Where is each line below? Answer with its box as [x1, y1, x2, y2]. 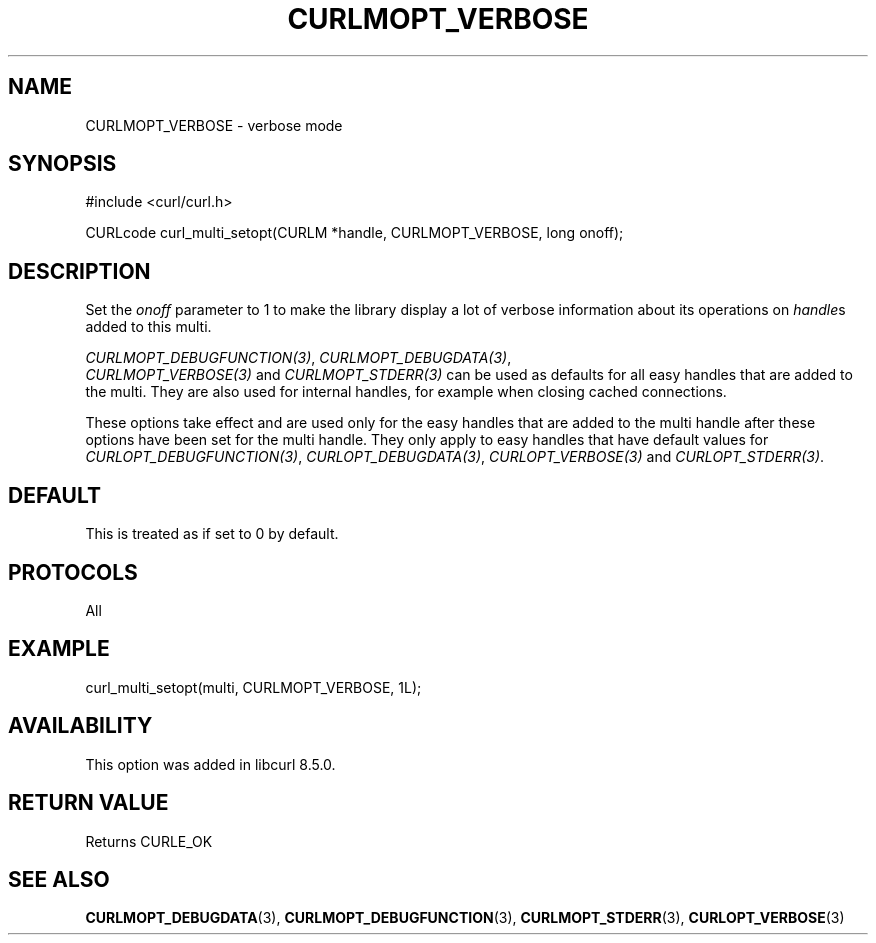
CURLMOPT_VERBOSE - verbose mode [85, 116, 343, 134]
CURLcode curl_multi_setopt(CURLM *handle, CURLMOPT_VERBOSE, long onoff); [85, 224, 624, 242]
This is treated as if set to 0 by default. [85, 525, 339, 543]
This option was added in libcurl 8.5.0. [85, 755, 336, 773]
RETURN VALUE [8, 790, 169, 816]
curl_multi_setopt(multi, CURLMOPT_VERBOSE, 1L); [85, 678, 422, 696]
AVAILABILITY [8, 713, 153, 739]
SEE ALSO [8, 866, 110, 892]
